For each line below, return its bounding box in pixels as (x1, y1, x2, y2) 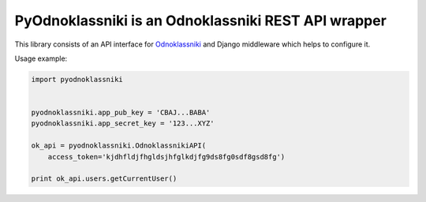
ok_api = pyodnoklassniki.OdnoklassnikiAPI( (31, 141, 207, 150)
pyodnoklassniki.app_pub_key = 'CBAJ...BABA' (31, 108, 211, 118)
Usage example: (14, 54, 68, 63)
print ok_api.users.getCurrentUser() (31, 174, 177, 183)
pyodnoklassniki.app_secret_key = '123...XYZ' (31, 119, 215, 128)
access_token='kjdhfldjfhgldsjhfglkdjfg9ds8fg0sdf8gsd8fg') (47, 152, 286, 161)
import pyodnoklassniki (31, 75, 124, 84)
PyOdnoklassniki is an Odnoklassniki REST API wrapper (14, 12, 387, 29)
